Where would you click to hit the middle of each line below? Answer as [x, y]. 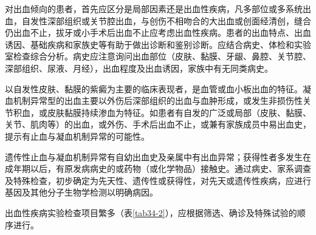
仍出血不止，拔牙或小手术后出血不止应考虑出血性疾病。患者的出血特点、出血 [158, 32]
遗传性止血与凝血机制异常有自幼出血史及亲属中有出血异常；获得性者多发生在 [158, 156]
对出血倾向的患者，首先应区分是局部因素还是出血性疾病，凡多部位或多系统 [154, 9]
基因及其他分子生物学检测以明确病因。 [81, 192]
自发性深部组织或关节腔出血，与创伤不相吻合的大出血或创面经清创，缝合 [166, 20]
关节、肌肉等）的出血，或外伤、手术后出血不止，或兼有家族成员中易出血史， [158, 124]
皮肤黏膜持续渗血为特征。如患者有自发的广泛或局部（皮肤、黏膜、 [179, 112]
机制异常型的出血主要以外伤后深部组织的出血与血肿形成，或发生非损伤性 [158, 100]
